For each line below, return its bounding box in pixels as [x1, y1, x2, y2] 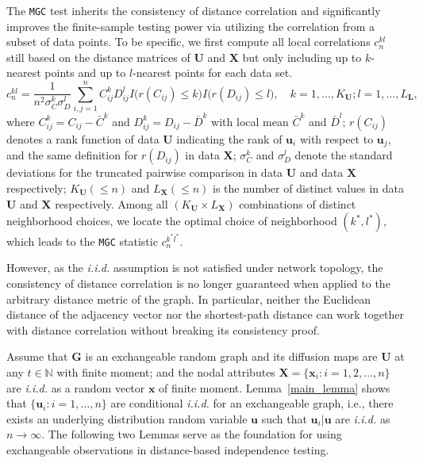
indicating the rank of [176, 130, 283, 147]
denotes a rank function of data [6, 130, 160, 147]
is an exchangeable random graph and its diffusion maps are [85, 348, 378, 365]
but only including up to [242, 48, 362, 65]
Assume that [6, 348, 68, 365]
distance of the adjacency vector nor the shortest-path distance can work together [6, 306, 404, 323]
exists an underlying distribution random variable [6, 410, 248, 427]
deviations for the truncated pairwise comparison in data [6, 164, 283, 181]
